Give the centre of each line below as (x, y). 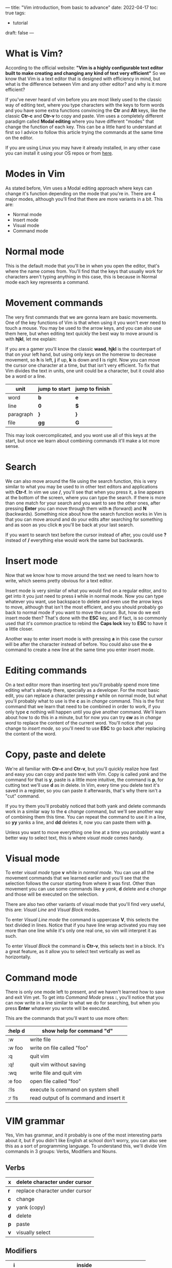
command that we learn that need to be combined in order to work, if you (83, 706)
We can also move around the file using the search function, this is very (81, 481)
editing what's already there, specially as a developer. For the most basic (82, 690)
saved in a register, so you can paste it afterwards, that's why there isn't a (83, 790)
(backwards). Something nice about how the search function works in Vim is (86, 514)
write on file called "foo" (59, 1048)
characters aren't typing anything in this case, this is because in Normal (81, 276)
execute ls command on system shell (74, 1090)
